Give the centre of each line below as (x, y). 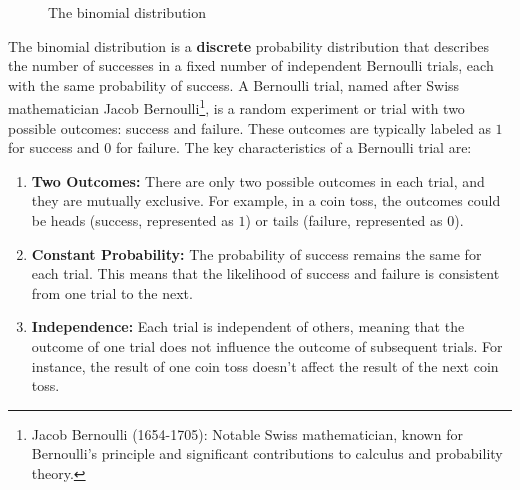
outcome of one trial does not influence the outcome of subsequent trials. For (267, 345)
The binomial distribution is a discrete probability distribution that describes (249, 45)
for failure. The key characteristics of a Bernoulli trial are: (293, 147)
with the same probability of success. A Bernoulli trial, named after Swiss (234, 84)
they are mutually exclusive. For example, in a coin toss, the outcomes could (266, 200)
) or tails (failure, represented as (344, 220)
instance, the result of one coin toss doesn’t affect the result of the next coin (265, 365)
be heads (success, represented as (132, 220)
